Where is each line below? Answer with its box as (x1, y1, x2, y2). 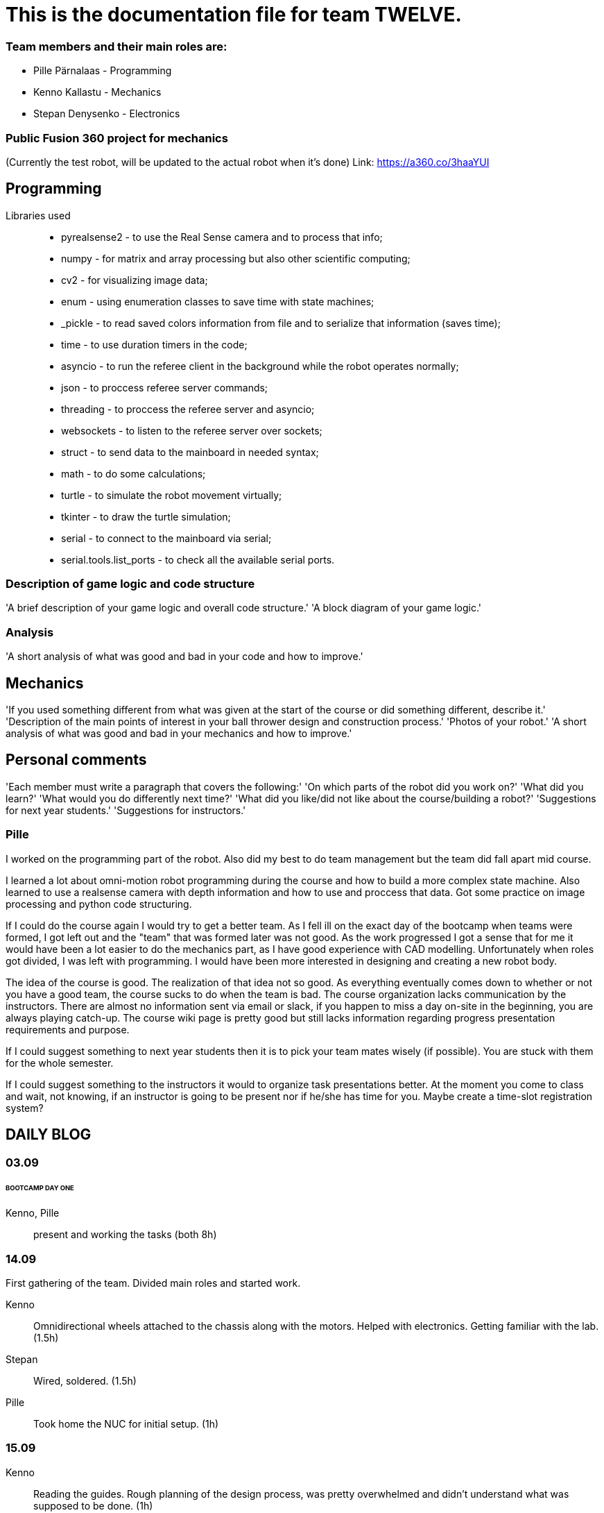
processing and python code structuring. (6, 897, 192, 910)
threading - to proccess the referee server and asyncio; (61, 403, 315, 415)
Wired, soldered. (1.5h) (33, 1374, 137, 1387)
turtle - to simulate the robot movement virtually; (61, 489, 282, 501)
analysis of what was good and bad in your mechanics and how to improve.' (6, 727, 352, 740)
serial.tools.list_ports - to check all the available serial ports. (61, 553, 335, 566)
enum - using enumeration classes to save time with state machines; (61, 295, 374, 307)
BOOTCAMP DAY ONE (6, 1184, 74, 1192)
